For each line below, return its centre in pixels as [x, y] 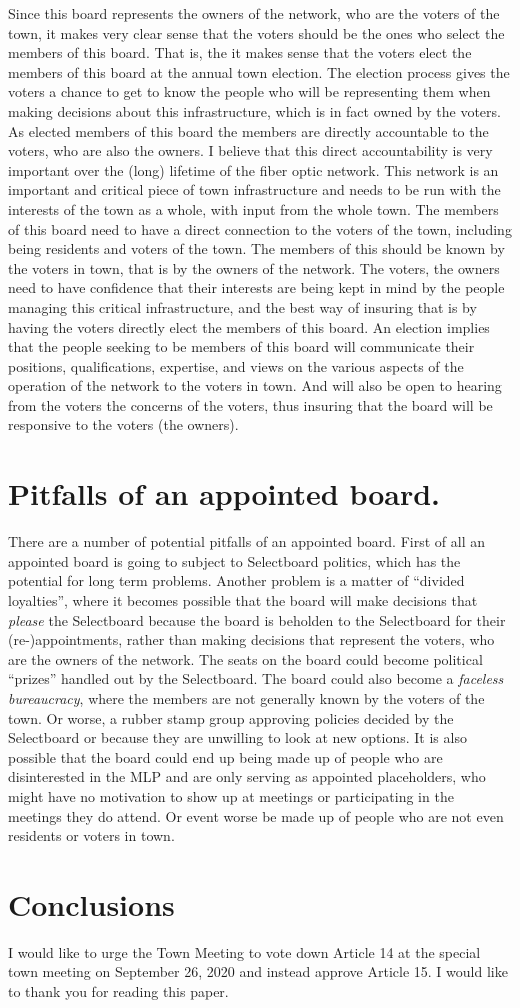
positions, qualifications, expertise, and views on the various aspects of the [236, 365]
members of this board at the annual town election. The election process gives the [259, 71]
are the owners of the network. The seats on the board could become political [245, 658]
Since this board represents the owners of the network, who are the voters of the [254, 13]
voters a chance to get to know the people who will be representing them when [249, 91]
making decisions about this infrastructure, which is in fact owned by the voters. [254, 110]
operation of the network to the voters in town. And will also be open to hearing [255, 385]
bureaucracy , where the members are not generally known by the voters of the [246, 697]
